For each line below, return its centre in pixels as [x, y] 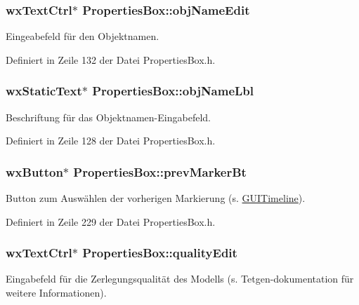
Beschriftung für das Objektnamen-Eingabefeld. [108, 117]
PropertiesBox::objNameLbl [173, 91]
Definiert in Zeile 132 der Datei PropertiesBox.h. [111, 59]
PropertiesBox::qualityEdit [160, 253]
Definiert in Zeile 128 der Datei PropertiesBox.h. [111, 141]
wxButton [34, 171]
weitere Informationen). [56, 293]
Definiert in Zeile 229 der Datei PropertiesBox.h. [111, 221]
